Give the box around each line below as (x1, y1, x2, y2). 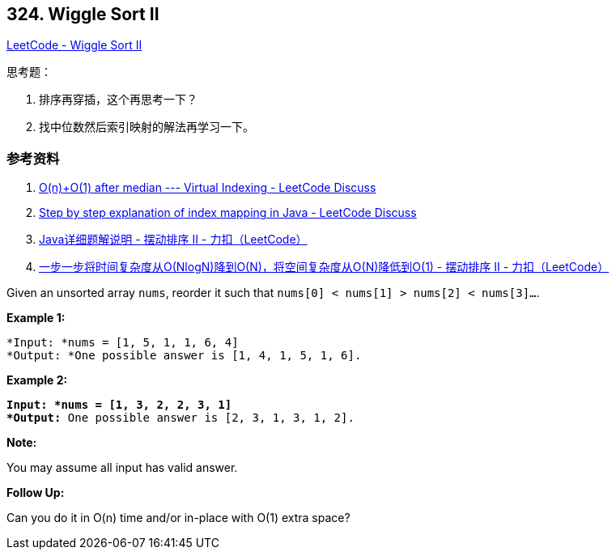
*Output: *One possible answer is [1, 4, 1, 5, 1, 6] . (6, 349, 362, 363)
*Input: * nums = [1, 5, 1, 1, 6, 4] (6, 336, 239, 350)
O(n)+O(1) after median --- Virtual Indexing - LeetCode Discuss (39, 180, 376, 195)
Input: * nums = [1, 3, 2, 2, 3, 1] (6, 398, 232, 412)
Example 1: (6, 311, 66, 325)
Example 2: (6, 373, 68, 388)
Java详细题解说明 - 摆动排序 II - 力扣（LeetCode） (39, 232, 308, 247)
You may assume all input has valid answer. (6, 461, 238, 475)
